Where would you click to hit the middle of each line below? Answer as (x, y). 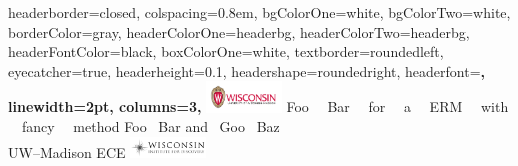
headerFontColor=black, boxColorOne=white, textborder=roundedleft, (226, 51)
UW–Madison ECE (67, 152)
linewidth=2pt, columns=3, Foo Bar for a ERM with (258, 106)
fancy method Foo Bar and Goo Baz (150, 126)
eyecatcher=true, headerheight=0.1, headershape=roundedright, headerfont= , (246, 70)
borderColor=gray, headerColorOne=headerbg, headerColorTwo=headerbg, (239, 31)
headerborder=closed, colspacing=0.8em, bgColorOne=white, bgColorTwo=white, (259, 12)
